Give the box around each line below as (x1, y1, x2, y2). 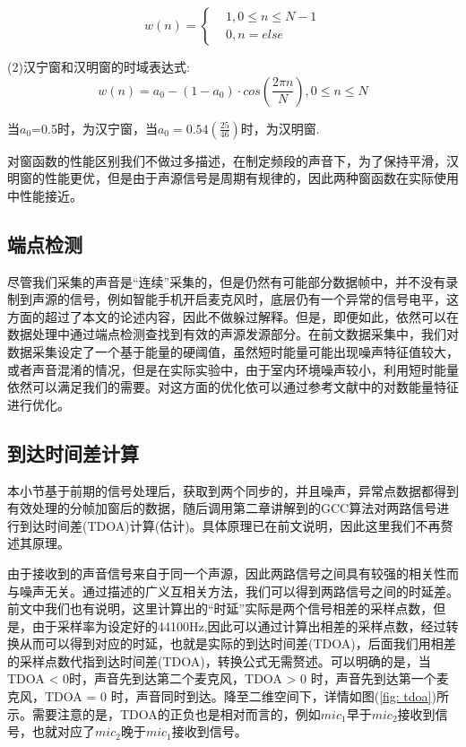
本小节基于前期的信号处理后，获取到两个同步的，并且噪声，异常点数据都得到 (7, 481, 459, 499)
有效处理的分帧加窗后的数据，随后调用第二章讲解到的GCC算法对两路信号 (7, 499, 437, 517)
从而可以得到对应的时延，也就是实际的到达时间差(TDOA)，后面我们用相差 (19, 634, 456, 653)
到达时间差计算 (7, 439, 139, 466)
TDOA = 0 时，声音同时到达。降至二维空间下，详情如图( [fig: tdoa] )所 (44, 687, 449, 706)
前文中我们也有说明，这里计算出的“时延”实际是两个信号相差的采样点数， (7, 599, 434, 618)
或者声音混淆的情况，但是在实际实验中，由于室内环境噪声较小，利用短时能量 (7, 360, 459, 378)
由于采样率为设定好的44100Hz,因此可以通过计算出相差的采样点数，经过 (31, 616, 446, 635)
